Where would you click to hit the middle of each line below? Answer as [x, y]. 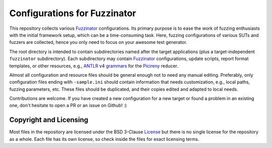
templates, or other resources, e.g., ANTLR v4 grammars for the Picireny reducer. [94, 66]
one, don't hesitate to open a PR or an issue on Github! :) [68, 106]
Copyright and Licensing [49, 120]
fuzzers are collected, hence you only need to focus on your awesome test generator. [98, 42]
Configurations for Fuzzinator [73, 13]
